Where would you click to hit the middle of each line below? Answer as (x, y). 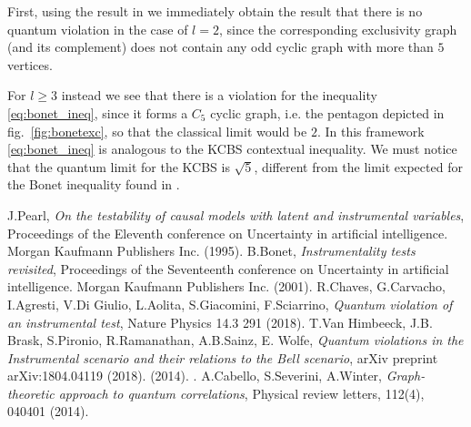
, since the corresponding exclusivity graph (338, 29)
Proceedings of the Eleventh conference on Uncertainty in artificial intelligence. (228, 233)
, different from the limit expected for (358, 166)
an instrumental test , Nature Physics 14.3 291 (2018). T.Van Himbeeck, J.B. (220, 322)
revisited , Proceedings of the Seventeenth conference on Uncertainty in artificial (228, 268)
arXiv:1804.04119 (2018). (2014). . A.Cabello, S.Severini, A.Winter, (195, 376)
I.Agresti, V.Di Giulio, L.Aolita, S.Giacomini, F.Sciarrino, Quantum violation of (230, 304)
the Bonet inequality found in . (94, 184)
